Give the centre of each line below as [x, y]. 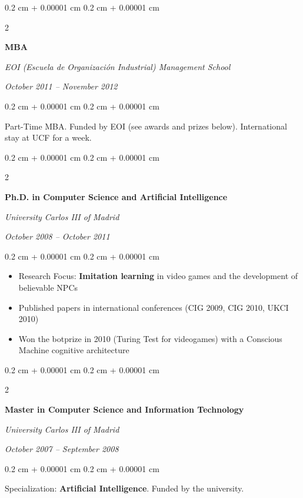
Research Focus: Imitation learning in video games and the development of [158, 276]
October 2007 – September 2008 [62, 449]
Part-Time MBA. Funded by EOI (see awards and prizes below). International [146, 126]
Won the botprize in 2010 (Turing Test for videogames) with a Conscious [150, 338]
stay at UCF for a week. [48, 137]
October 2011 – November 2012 [61, 86]
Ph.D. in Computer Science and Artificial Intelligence [116, 196]
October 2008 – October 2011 [57, 236]
